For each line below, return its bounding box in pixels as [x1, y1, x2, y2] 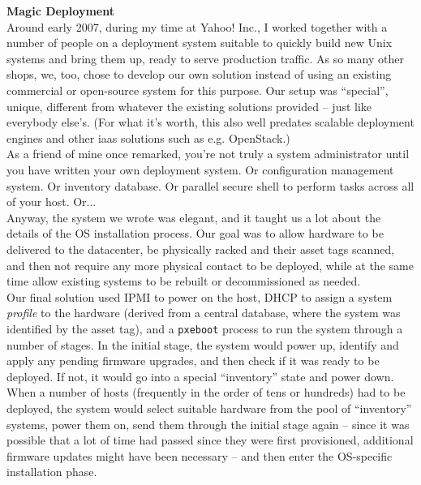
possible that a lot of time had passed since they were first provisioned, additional [6, 431, 414, 449]
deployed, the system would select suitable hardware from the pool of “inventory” [6, 399, 412, 416]
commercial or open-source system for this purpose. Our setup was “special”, [6, 81, 389, 98]
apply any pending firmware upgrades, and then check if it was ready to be [6, 352, 380, 369]
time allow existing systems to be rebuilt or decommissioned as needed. [6, 273, 361, 290]
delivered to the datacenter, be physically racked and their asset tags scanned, [6, 240, 395, 257]
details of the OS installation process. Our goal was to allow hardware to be [6, 225, 384, 242]
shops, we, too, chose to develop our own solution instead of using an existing [6, 66, 392, 83]
